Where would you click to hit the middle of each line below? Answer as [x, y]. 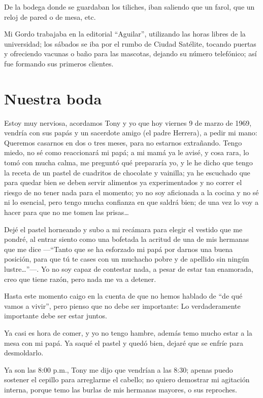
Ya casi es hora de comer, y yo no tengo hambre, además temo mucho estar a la [128, 332]
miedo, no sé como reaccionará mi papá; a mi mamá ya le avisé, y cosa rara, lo [127, 152]
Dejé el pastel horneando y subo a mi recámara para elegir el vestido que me [123, 229]
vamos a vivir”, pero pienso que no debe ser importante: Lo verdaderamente [122, 305]
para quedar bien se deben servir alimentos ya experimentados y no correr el [123, 182]
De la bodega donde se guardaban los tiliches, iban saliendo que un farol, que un [129, 7]
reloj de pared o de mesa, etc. [50, 16]
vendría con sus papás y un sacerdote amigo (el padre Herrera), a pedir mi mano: [131, 133]
